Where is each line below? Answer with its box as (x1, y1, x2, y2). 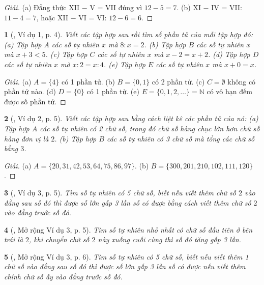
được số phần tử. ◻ (4, 96, 66, 106)
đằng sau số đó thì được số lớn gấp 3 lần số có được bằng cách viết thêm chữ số (4, 197, 251, 208)
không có (227, 76, 256, 87)
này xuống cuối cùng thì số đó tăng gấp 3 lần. (98, 234, 241, 245)
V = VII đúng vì (90, 2, 142, 12)
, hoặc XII (36, 12, 68, 22)
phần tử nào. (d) (4, 86, 56, 97)
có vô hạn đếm (207, 86, 252, 97)
